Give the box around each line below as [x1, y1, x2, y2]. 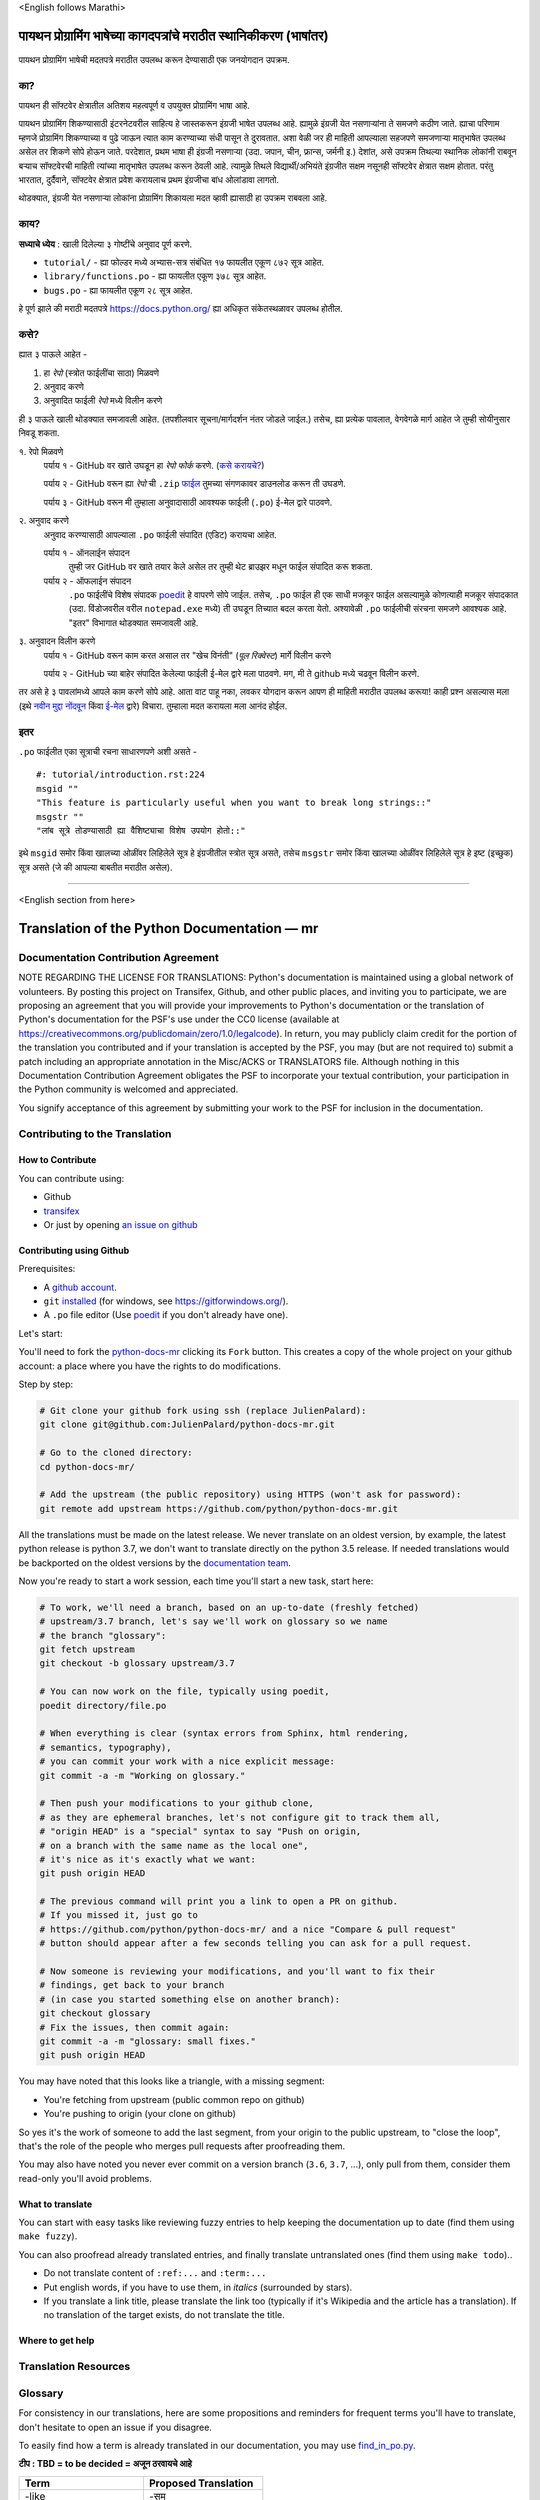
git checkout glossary [39, 2008, 151, 2019]
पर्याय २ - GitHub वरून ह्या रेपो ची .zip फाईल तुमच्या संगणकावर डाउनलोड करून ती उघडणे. [43, 478, 346, 490]
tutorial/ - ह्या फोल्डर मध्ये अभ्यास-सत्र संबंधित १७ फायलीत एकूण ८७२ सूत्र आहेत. [43, 256, 325, 268]
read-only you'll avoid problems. [18, 2172, 152, 2184]
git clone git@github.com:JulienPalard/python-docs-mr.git [39, 1419, 335, 1430]
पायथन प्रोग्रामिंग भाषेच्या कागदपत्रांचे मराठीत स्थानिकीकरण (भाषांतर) [18, 27, 329, 44]
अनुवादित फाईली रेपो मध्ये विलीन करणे [43, 395, 163, 407]
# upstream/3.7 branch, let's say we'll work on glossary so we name [39, 1616, 388, 1627]
